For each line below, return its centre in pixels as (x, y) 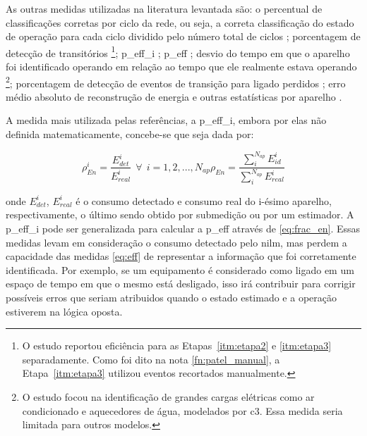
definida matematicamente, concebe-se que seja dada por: (130, 134)
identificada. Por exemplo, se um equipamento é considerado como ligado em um (180, 269)
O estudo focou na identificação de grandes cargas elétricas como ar (168, 396)
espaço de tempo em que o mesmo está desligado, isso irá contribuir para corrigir (181, 284)
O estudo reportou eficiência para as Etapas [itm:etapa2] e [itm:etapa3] (177, 345)
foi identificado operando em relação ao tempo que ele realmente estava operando (181, 67)
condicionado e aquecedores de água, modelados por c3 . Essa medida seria (182, 410)
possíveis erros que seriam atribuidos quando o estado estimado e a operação (171, 297)
